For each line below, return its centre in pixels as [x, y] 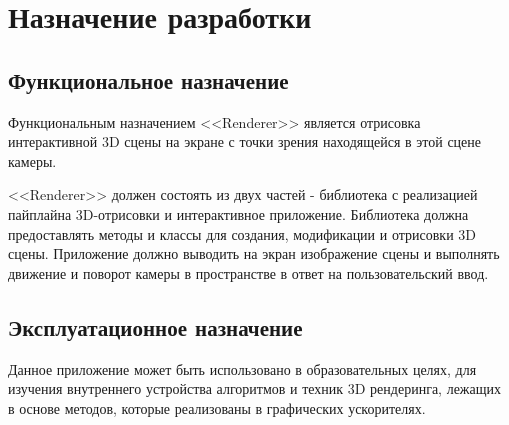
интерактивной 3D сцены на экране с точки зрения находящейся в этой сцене [245, 141]
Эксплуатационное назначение [155, 326]
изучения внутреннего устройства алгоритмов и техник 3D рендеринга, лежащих [255, 388]
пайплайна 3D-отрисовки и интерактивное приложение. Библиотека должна [238, 213]
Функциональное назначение [148, 79]
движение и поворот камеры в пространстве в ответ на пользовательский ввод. [248, 272]
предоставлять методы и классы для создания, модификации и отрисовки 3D [242, 233]
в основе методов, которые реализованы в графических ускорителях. [217, 407]
